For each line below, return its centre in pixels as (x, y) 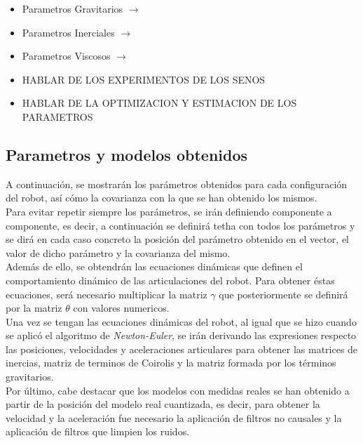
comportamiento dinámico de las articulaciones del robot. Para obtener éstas (170, 280)
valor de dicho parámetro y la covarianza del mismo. (118, 252)
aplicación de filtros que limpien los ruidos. (98, 431)
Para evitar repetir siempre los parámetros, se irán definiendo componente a (169, 211)
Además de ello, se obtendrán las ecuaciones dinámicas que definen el (154, 266)
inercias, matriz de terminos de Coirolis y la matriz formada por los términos (171, 363)
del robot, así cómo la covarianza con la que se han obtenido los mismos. (162, 198)
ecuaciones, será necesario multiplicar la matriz (107, 294)
